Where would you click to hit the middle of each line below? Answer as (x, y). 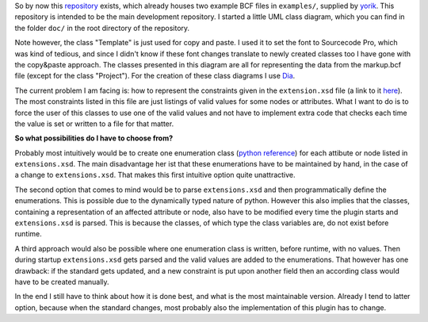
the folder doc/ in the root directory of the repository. (102, 28)
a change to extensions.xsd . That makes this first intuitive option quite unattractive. (155, 175)
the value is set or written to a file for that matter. (94, 124)
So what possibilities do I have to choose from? (94, 138)
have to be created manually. (62, 282)
